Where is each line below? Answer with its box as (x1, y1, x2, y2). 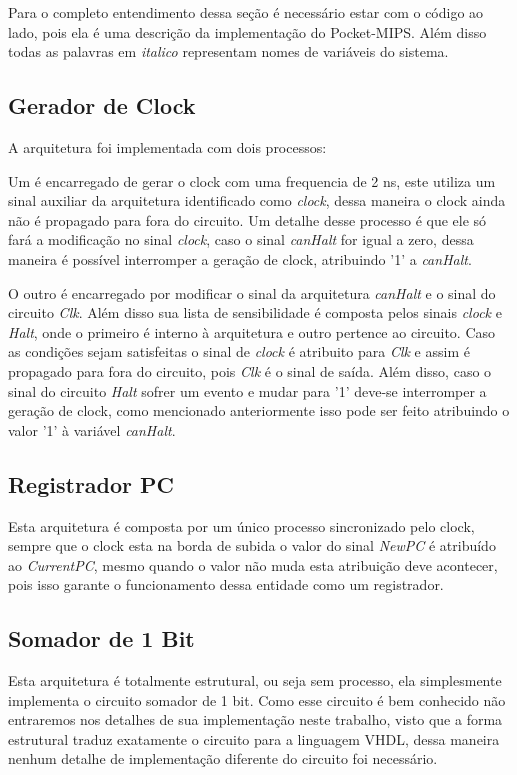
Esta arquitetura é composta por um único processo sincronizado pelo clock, (8, 515, 475, 536)
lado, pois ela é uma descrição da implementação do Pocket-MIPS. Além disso (8, 21, 487, 42)
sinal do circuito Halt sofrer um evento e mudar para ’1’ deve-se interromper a (8, 380, 487, 401)
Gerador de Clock (8, 90, 196, 121)
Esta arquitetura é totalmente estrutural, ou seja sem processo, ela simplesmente (8, 670, 502, 691)
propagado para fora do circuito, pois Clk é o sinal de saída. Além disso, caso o (8, 360, 492, 381)
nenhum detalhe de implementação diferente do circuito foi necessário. (8, 748, 438, 769)
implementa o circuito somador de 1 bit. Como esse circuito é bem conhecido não (8, 689, 506, 710)
